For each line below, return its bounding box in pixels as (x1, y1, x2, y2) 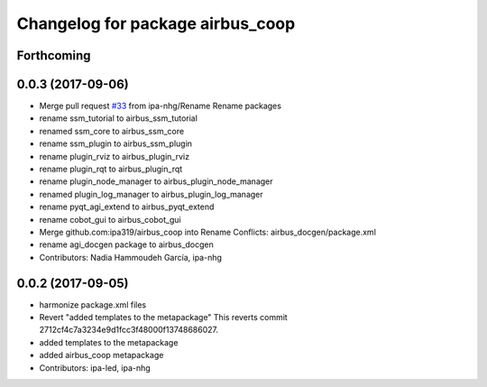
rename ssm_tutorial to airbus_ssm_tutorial (39, 113, 198, 124)
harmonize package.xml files (39, 299, 147, 310)
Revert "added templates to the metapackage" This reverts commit (39, 312, 288, 323)
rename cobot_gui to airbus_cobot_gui (39, 214, 181, 225)
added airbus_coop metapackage (39, 350, 164, 361)
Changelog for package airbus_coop (16, 14, 296, 33)
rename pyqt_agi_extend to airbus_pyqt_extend (39, 201, 215, 212)
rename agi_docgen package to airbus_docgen (39, 239, 214, 250)
